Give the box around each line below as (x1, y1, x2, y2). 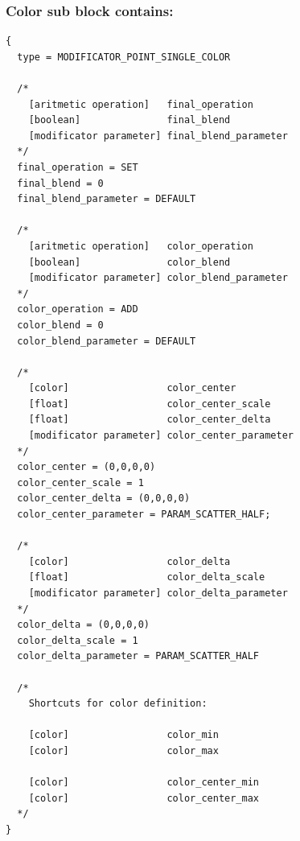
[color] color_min (28, 729, 219, 741)
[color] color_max (28, 744, 219, 756)
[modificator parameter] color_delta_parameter (28, 587, 288, 599)
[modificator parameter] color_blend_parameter (28, 272, 288, 284)
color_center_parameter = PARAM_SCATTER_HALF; (17, 509, 271, 521)
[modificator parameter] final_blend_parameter (28, 130, 288, 142)
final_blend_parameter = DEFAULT (17, 193, 196, 205)
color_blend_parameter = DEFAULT (17, 335, 196, 347)
